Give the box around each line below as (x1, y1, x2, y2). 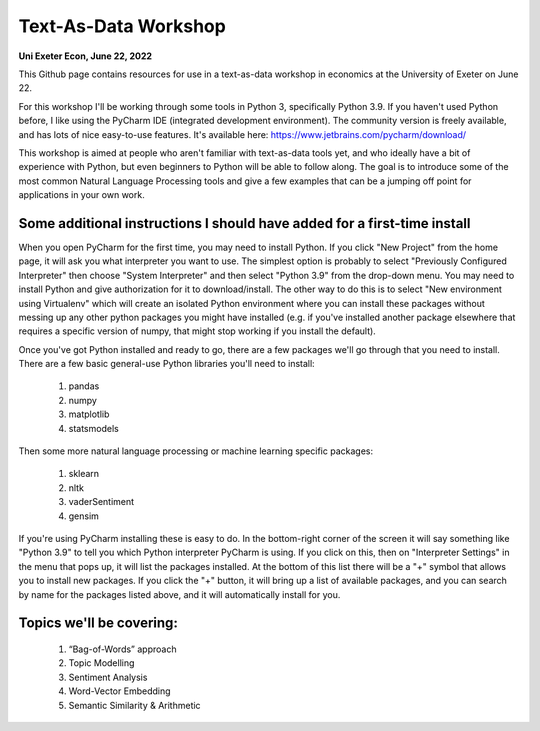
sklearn (68, 468, 100, 480)
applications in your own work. (18, 189, 145, 201)
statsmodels (68, 422, 119, 434)
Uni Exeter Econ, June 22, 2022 (18, 50, 153, 62)
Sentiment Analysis (68, 671, 148, 683)
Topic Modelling (68, 657, 135, 669)
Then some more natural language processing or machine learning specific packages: (18, 445, 374, 457)
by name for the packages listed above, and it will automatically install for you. (18, 588, 341, 600)
